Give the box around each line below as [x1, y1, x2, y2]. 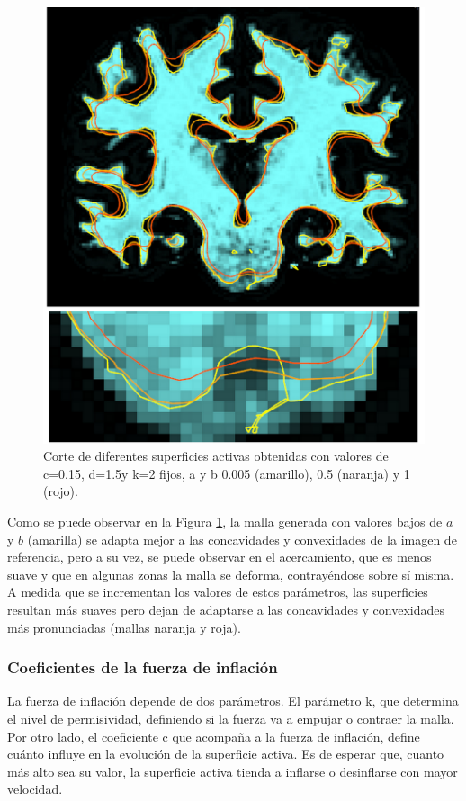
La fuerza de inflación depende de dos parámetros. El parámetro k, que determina [7, 691, 459, 710]
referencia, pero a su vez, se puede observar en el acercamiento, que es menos [7, 547, 432, 566]
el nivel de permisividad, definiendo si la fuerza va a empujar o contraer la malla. [7, 708, 454, 727]
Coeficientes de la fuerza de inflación [7, 656, 278, 679]
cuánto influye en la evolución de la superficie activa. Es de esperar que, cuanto [7, 744, 444, 763]
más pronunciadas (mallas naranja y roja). [7, 617, 241, 636]
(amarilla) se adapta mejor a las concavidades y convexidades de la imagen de [27, 529, 457, 548]
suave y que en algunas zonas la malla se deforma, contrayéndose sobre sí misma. [7, 564, 454, 583]
